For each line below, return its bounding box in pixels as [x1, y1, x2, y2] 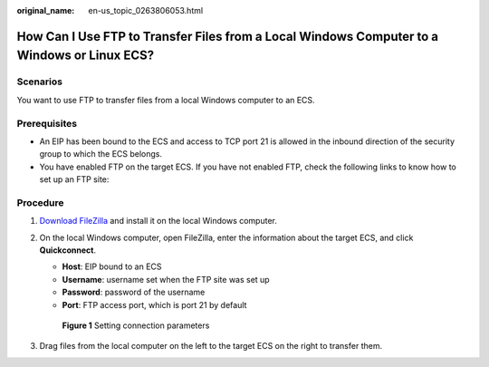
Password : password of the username [62, 286, 206, 298]
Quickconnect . [39, 245, 97, 256]
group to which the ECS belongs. [39, 149, 163, 159]
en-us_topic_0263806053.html [88, 5, 204, 15]
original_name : [16, 5, 75, 15]
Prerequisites [16, 117, 77, 130]
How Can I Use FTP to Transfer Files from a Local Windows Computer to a [16, 28, 439, 44]
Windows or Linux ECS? [16, 48, 155, 63]
